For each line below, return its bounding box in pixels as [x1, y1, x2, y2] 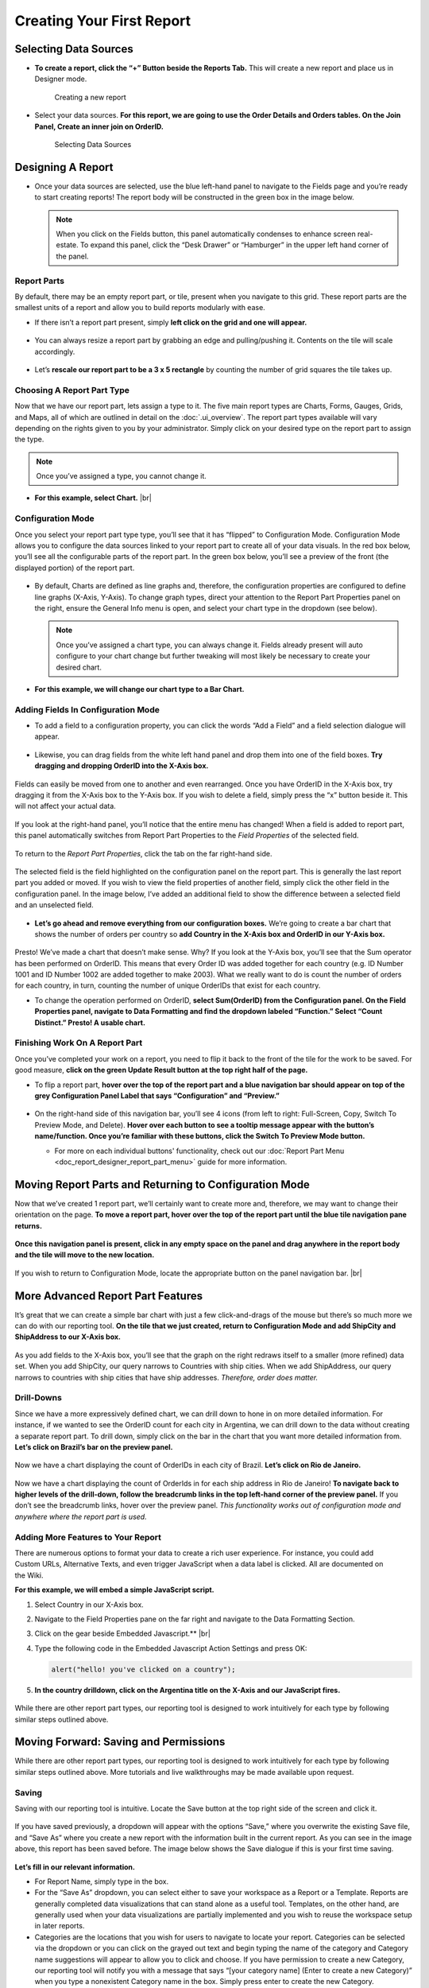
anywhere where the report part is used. [14, 1512, 147, 1521]
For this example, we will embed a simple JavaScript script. [14, 1585, 214, 1594]
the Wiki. [14, 1571, 44, 1580]
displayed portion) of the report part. [14, 563, 135, 573]
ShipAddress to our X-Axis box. [14, 1332, 122, 1342]
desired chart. [56, 662, 102, 672]
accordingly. [34, 347, 75, 356]
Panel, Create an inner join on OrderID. [34, 122, 164, 131]
